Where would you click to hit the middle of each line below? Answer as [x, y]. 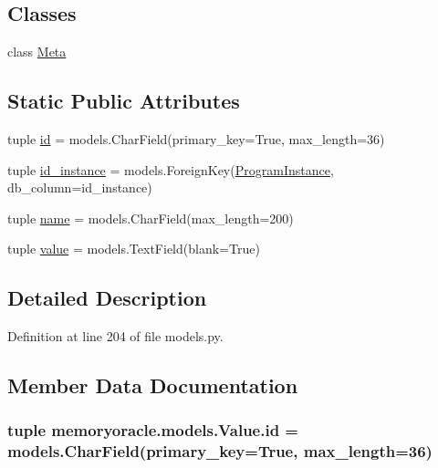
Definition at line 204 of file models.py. [115, 336]
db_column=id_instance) [80, 187]
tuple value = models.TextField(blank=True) [134, 249]
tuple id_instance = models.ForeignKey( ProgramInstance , [171, 169]
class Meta [37, 52]
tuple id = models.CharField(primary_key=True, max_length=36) [196, 139]
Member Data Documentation [153, 385]
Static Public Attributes [124, 101]
